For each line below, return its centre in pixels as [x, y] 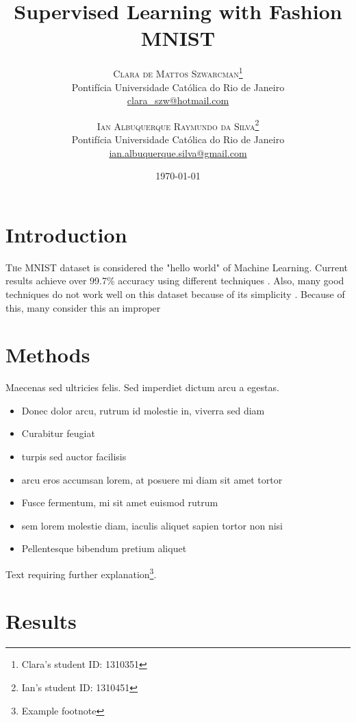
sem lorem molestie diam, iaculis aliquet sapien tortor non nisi [152, 525]
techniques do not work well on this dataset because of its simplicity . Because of [175, 294]
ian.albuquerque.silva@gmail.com [178, 152]
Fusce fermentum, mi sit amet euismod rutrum [120, 502]
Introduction [66, 234]
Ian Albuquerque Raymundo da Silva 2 [178, 125]
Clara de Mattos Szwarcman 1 [178, 72]
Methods [48, 354]
